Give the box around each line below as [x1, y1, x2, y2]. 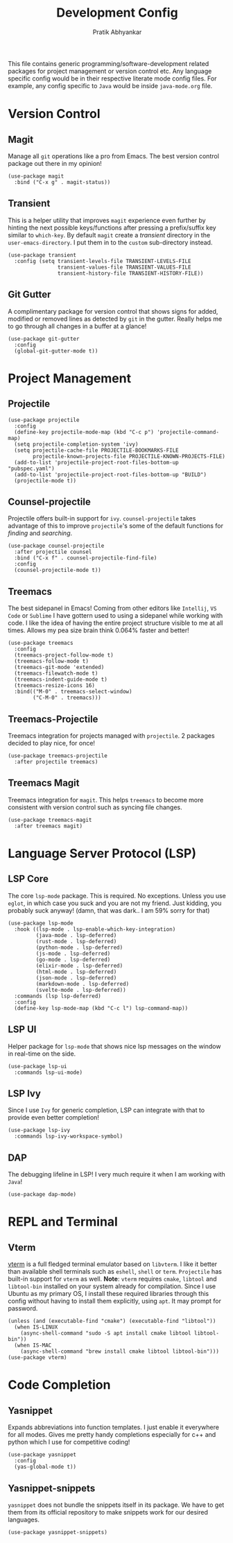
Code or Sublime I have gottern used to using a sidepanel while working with [8, 612, 223, 620]
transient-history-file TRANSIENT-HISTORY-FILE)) [57, 269, 204, 277]
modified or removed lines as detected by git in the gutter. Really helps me [8, 314, 223, 323]
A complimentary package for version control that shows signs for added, [8, 307, 218, 315]
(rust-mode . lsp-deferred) [35, 938, 117, 945]
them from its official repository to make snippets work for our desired [8, 1508, 209, 1517]
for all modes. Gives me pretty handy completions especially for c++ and [8, 1431, 216, 1439]
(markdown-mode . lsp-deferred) [35, 980, 130, 987]
